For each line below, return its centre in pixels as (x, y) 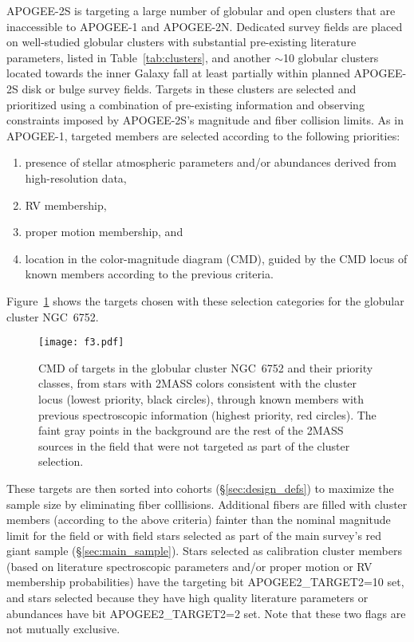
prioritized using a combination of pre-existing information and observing (185, 104)
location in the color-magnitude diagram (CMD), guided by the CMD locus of (216, 258)
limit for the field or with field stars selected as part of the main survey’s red (194, 535)
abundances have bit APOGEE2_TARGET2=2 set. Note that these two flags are (206, 613)
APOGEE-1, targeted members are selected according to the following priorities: (203, 135)
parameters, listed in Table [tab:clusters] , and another (139, 57)
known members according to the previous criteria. (149, 274)
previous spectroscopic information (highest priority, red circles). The (207, 414)
